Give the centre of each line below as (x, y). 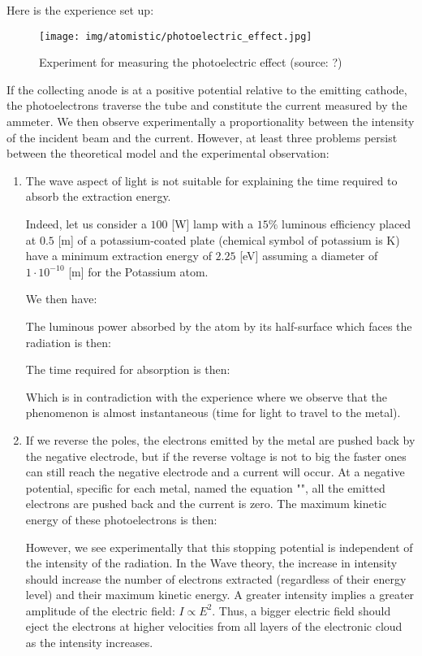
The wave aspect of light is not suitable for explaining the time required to (211, 180)
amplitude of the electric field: (100, 610)
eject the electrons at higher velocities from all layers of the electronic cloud (214, 626)
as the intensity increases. (89, 643)
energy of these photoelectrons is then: (121, 519)
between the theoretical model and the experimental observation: (168, 153)
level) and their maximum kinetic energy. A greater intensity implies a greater (220, 595)
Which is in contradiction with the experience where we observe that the (206, 396)
